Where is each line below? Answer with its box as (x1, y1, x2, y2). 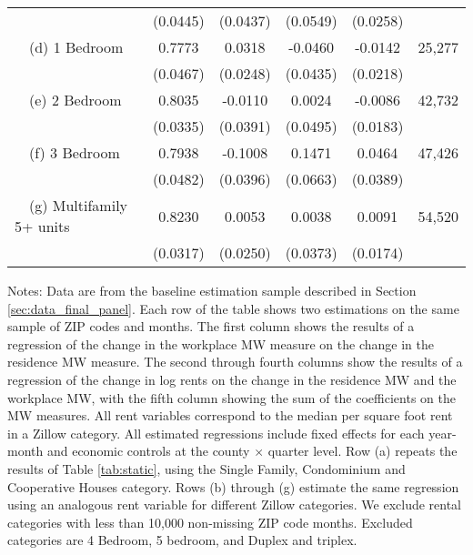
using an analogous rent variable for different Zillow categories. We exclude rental (7, 495, 462, 514)
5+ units (15, 216, 70, 237)
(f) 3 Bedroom (29, 142, 120, 163)
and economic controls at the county (46, 441, 250, 460)
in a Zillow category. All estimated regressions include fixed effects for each (7, 423, 425, 442)
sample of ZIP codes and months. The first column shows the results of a (7, 317, 415, 336)
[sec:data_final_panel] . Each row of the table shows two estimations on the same (7, 298, 459, 318)
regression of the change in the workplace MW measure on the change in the (7, 334, 434, 353)
